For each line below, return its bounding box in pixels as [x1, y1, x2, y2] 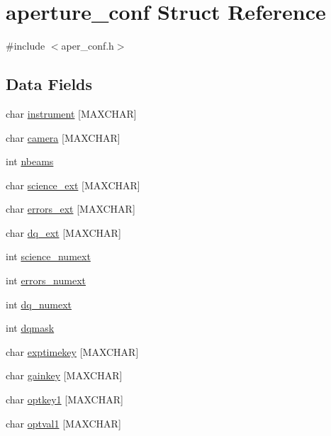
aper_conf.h [61, 38, 114, 53]
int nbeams [6, 154, 54, 169]
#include [6, 38, 45, 53]
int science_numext [6, 249, 91, 264]
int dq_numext [6, 296, 72, 311]
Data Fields [6, 73, 93, 95]
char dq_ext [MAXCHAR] [6, 225, 121, 240]
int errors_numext [6, 273, 86, 288]
